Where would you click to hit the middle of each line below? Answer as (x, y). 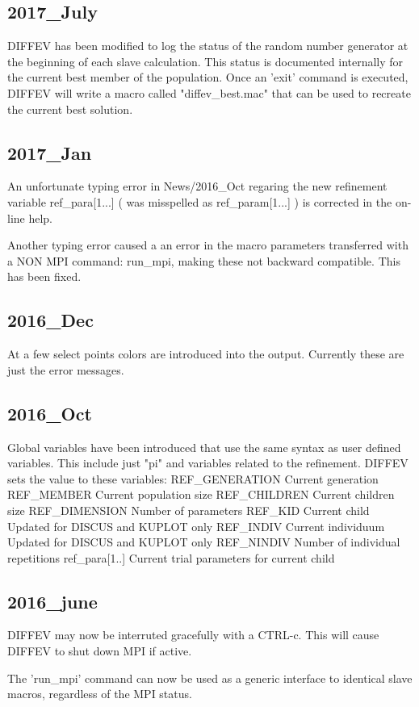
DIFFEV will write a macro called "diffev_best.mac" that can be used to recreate (209, 92)
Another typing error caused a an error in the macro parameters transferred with (208, 245)
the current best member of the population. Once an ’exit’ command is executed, (208, 77)
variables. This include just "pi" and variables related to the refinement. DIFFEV (208, 463)
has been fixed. (44, 276)
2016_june (52, 601)
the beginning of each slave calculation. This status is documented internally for (205, 61)
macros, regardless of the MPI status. (100, 694)
